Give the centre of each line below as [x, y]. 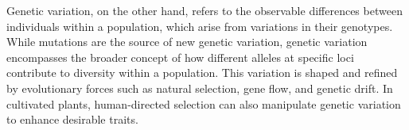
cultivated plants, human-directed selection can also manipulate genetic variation [204, 103]
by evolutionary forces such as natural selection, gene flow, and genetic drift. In [200, 88]
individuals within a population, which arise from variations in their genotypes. [200, 26]
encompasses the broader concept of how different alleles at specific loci [180, 57]
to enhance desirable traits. [72, 119]
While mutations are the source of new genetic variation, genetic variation [187, 42]
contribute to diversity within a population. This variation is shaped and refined [202, 73]
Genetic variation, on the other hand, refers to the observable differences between [204, 10]
